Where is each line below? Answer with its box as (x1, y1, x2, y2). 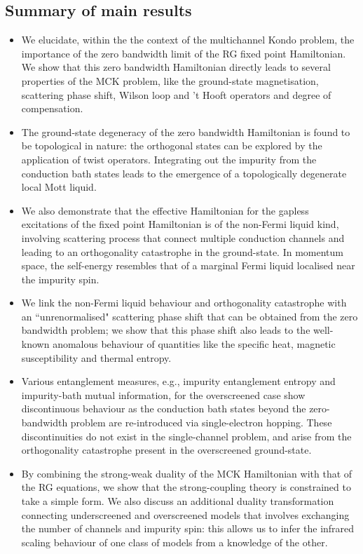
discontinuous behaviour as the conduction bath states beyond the (21, 401, 306, 416)
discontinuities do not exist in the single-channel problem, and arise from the (21, 428, 352, 443)
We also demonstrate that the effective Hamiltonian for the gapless (21, 203, 309, 217)
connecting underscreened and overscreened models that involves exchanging (21, 507, 350, 522)
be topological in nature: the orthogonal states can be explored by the (21, 138, 322, 153)
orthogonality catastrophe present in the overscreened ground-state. (21, 442, 312, 457)
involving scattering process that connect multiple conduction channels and (21, 230, 345, 245)
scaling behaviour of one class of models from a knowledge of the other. (21, 534, 328, 549)
